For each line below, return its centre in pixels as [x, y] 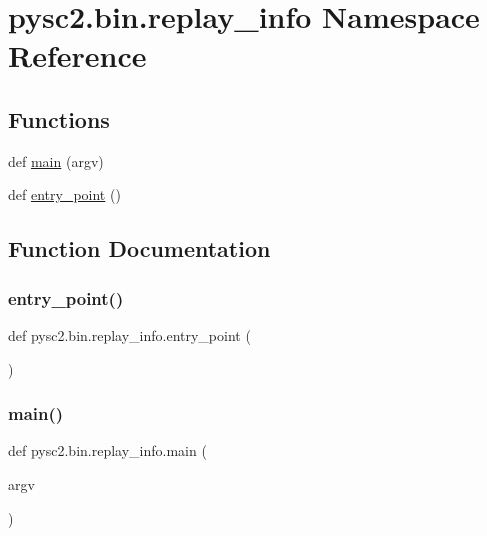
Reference [77, 55]
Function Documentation [139, 248]
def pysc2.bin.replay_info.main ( [107, 450]
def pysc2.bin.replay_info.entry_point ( [129, 334]
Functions [59, 118]
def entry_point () [64, 194]
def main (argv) [56, 160]
